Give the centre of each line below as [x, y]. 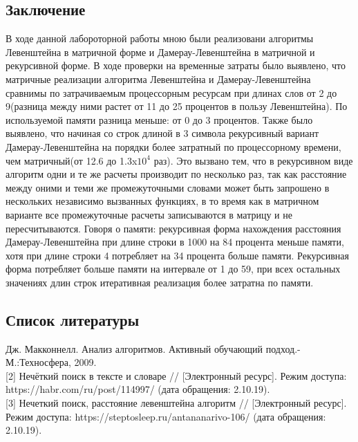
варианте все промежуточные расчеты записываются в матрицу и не [149, 214]
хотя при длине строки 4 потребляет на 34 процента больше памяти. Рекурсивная [177, 255]
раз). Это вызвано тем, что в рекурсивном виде [253, 160]
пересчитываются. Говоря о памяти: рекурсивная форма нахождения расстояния [173, 228]
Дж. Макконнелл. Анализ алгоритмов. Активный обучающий [134, 348]
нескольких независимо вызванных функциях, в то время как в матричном [162, 201]
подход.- [283, 348]
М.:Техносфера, [38, 362]
